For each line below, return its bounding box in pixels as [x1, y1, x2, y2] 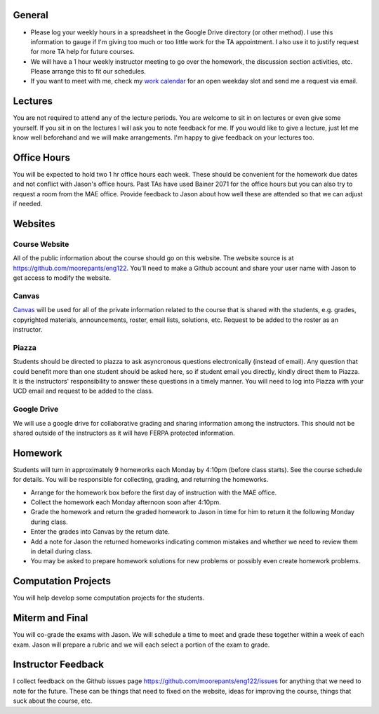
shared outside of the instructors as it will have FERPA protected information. [13, 429, 235, 437]
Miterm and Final [13, 612, 88, 624]
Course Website [13, 239, 69, 249]
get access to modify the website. [13, 274, 112, 282]
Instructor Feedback [13, 659, 105, 671]
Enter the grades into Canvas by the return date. [30, 527, 170, 536]
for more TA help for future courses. [30, 48, 135, 56]
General [13, 9, 49, 21]
